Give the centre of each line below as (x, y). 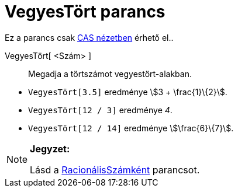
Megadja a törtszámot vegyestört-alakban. (110, 74)
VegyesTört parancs (85, 12)
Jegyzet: (50, 149)
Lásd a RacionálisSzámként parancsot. (115, 170)
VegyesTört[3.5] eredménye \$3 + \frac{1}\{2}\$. (128, 92)
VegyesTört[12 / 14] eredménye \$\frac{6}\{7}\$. (131, 128)
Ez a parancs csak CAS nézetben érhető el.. (89, 37)
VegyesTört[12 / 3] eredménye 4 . (100, 110)
